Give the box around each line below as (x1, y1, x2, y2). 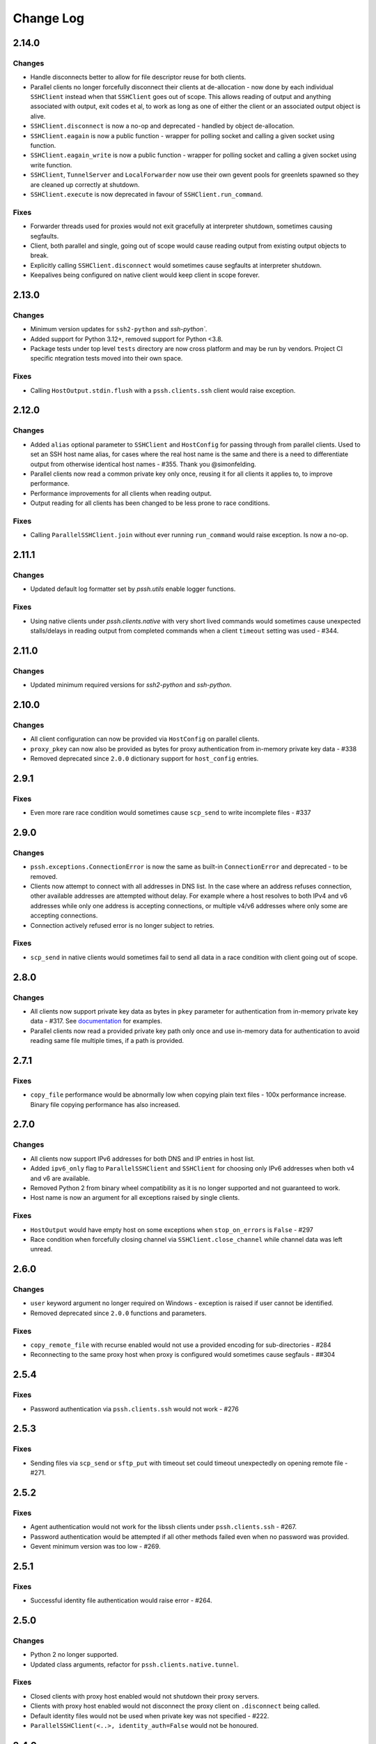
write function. (30, 160, 72, 169)
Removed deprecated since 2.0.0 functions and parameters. (30, 1309, 207, 1317)
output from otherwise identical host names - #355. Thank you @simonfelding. (30, 460, 257, 468)
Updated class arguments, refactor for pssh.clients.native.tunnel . (30, 1660, 240, 1669)
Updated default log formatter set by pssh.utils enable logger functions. (30, 585, 236, 593)
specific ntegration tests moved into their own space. (30, 354, 183, 363)
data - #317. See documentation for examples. (30, 1017, 163, 1025)
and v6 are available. (30, 1174, 91, 1182)
